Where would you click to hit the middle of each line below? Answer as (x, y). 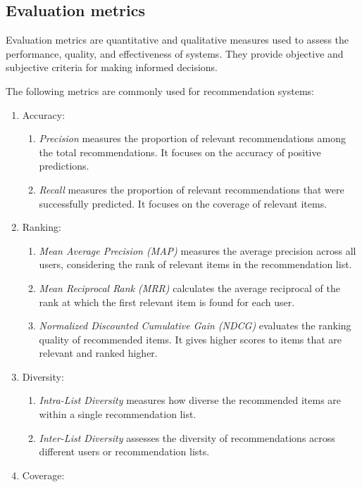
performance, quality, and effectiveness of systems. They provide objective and (175, 53)
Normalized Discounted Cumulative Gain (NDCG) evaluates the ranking (195, 325)
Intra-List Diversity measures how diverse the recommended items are (190, 400)
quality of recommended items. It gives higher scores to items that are (191, 339)
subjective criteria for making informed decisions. (112, 67)
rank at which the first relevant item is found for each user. (167, 302)
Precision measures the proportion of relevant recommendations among (192, 138)
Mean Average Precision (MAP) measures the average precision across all (198, 250)
